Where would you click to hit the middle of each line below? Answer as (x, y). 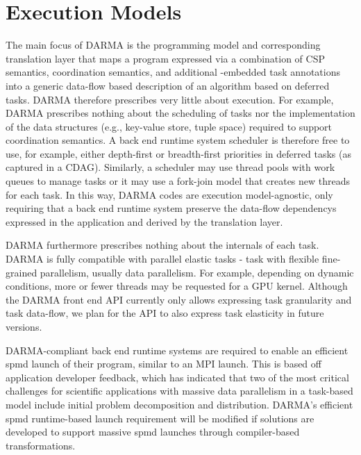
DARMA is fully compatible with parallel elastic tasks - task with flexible (162, 259)
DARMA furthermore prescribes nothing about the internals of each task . (162, 245)
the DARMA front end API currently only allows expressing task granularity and (179, 299)
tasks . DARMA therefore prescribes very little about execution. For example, (170, 99)
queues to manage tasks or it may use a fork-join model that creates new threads (178, 181)
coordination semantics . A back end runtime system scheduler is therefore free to (178, 140)
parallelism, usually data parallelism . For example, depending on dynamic (197, 272)
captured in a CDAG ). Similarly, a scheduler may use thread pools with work (170, 167)
